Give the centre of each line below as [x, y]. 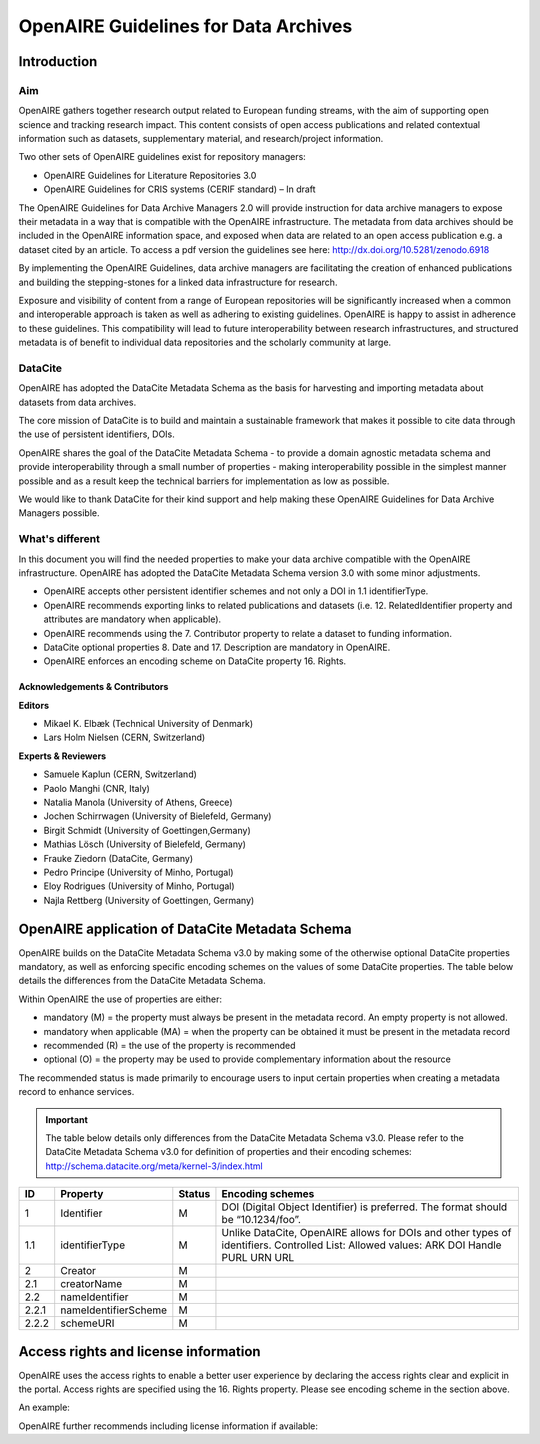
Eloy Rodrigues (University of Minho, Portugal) [139, 886]
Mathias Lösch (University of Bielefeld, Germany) [145, 844]
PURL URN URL [258, 1258]
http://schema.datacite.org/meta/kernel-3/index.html [154, 1166]
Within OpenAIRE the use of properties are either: [120, 999]
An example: [44, 1407]
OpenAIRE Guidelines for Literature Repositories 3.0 [150, 175]
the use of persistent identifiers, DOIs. [96, 434]
